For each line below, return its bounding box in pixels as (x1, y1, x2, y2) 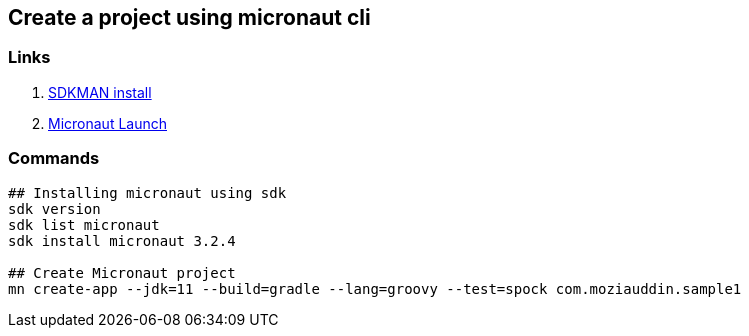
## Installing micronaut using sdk (8, 184, 287, 201)
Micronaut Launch (48, 114, 167, 132)
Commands (8, 148, 100, 169)
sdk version (8, 200, 101, 217)
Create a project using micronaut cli (8, 5, 371, 30)
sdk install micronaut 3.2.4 (8, 232, 236, 249)
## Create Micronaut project (8, 264, 236, 281)
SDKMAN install (48, 83, 152, 101)
